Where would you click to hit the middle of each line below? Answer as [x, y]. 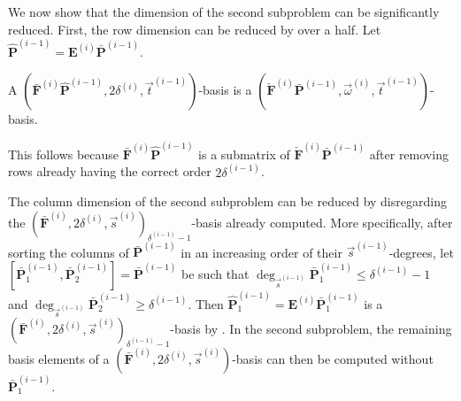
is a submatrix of [244, 154]
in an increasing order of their [261, 252]
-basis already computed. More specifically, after [322, 222]
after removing [409, 154]
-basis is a [225, 90]
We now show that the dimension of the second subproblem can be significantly [224, 12]
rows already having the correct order [110, 171]
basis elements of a [59, 358]
